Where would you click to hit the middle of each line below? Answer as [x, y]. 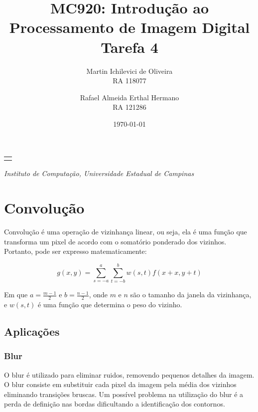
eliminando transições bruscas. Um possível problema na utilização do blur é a [124, 394]
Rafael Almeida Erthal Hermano [129, 97]
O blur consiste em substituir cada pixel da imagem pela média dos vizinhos [120, 384]
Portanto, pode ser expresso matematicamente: [75, 251]
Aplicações [32, 331]
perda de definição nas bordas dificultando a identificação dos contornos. [115, 404]
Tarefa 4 [129, 47]
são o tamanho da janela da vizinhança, [191, 295]
